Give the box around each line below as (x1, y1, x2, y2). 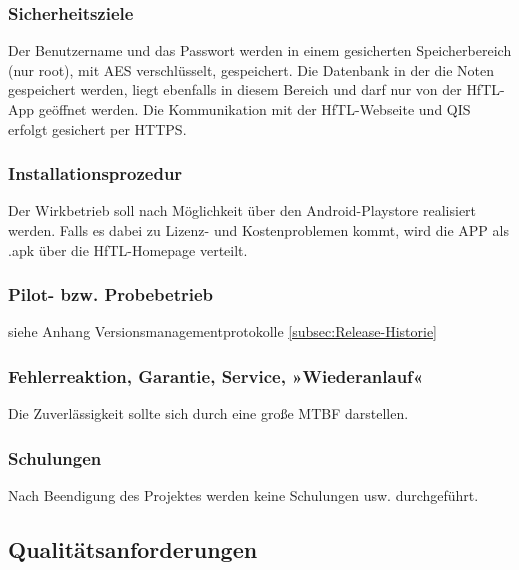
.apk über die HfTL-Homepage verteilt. (8, 239, 248, 260)
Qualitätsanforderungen (8, 534, 258, 565)
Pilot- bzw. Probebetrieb (8, 282, 214, 307)
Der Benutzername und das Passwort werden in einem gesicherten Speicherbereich (8, 40, 512, 61)
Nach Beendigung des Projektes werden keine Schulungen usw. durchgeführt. (8, 485, 479, 506)
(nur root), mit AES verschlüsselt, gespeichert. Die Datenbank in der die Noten (8, 59, 495, 80)
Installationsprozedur (8, 161, 183, 186)
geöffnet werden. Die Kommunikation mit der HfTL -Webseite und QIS (38, 99, 471, 119)
